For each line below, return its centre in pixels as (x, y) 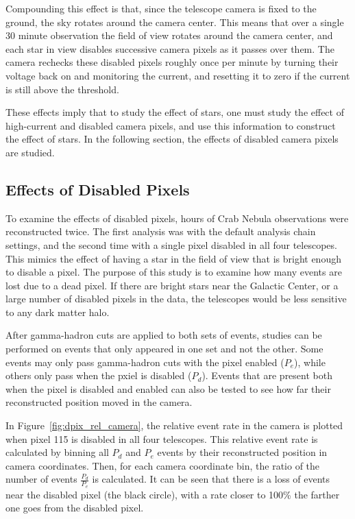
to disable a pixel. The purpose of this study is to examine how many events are (174, 272)
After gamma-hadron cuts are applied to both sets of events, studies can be (164, 335)
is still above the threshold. (62, 89)
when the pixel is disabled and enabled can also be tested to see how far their (168, 388)
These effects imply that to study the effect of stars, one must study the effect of (175, 112)
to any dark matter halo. (58, 312)
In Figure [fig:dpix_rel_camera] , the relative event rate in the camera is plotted (174, 425)
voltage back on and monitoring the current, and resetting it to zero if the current (178, 75)
